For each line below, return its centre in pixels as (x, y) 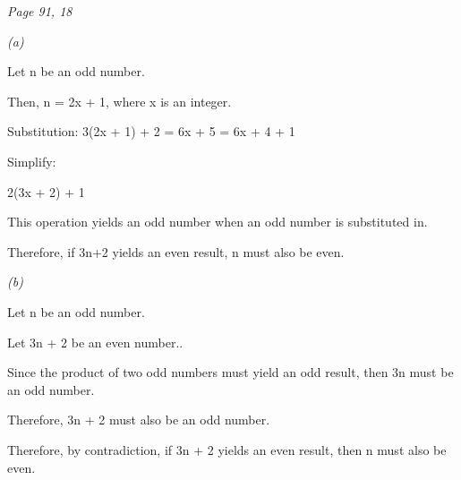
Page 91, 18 (40, 11)
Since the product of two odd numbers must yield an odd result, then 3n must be (230, 372)
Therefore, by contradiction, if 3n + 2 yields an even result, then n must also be (227, 449)
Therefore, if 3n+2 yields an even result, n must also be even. (176, 251)
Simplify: (32, 161)
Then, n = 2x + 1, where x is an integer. (120, 101)
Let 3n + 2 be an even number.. (95, 342)
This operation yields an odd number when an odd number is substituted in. (218, 222)
